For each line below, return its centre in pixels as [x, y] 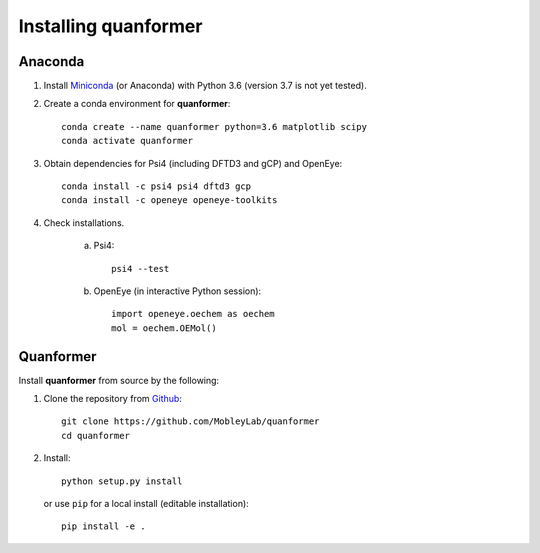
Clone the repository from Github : [112, 399]
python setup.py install [122, 481]
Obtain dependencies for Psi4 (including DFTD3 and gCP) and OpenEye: [193, 163]
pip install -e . [103, 526]
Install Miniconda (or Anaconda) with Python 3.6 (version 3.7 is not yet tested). [205, 86]
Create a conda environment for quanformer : [137, 104]
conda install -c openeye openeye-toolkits [169, 200]
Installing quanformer [110, 26]
